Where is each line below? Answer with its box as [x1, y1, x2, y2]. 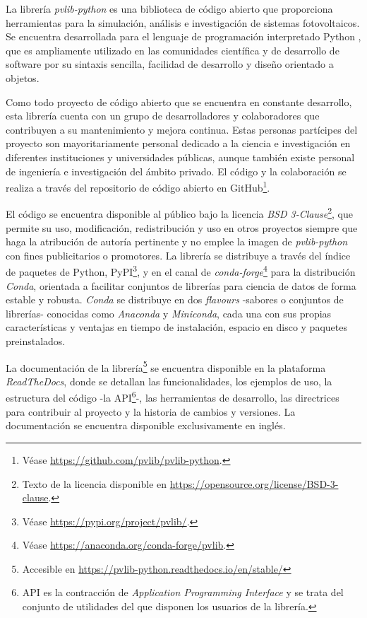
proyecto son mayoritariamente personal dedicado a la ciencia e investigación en [6, 136, 351, 151]
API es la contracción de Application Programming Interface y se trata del [22, 585, 344, 600]
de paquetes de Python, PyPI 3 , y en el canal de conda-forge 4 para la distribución [6, 262, 356, 279]
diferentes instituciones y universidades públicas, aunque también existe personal [6, 149, 355, 164]
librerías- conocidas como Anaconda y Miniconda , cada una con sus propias [6, 305, 332, 320]
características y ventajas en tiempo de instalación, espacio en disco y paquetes [6, 320, 347, 334]
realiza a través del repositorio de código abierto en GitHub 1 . [6, 178, 270, 194]
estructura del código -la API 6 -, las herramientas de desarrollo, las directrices [6, 388, 339, 405]
